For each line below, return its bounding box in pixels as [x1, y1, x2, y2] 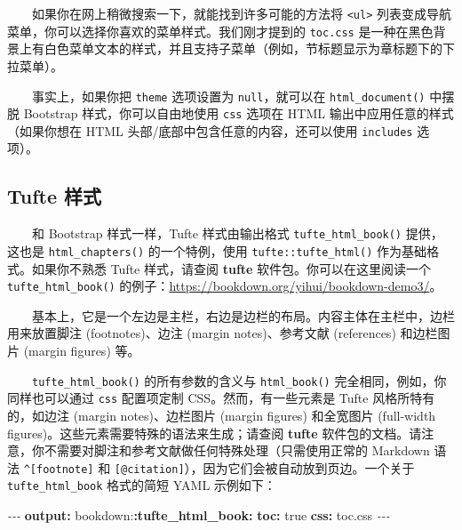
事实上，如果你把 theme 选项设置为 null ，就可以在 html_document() [32, 86, 426, 105]
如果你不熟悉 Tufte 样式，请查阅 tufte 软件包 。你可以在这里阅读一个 [31, 259, 432, 277]
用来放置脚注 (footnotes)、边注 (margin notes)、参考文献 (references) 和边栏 [7, 324, 438, 342]
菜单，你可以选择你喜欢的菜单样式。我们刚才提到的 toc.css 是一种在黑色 [7, 21, 434, 40]
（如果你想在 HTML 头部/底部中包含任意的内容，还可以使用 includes [7, 121, 413, 140]
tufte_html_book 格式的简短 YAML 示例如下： [7, 476, 276, 494]
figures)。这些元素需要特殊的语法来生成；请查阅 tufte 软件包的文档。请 [7, 423, 422, 442]
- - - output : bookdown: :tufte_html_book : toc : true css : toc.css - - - [7, 506, 390, 525]
